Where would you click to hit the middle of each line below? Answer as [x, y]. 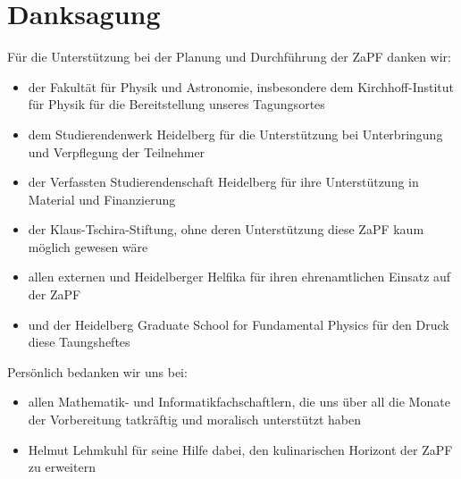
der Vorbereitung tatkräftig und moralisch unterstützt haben [195, 420]
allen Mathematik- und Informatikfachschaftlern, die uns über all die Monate [239, 402]
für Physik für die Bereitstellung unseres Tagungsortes [176, 104]
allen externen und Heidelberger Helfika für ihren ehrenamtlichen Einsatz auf [239, 277]
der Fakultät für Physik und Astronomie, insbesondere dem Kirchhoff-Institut [241, 86]
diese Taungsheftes [79, 342]
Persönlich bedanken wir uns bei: [97, 371]
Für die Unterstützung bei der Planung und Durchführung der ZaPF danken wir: [229, 57]
